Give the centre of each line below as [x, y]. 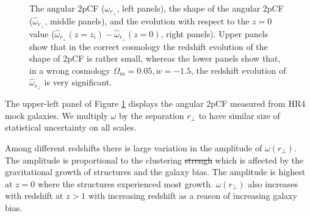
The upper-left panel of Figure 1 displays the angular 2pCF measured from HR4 [155, 103]
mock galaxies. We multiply [56, 115]
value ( [42, 33]
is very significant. [78, 82]
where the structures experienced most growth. [125, 183]
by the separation [151, 115]
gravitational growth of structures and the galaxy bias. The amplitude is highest [155, 172]
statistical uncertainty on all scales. [71, 127]
